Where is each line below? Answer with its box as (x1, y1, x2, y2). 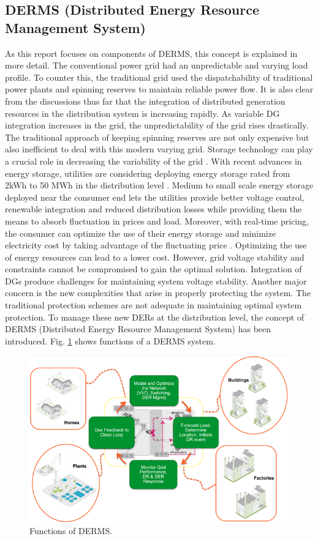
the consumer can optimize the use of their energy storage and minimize (5, 226, 276, 239)
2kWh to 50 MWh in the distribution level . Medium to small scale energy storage (5, 179, 314, 191)
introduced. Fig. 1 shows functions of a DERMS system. (5, 334, 216, 347)
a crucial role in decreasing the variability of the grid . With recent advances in (5, 154, 302, 167)
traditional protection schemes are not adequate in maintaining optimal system (5, 299, 302, 311)
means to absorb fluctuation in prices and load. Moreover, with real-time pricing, (5, 214, 309, 227)
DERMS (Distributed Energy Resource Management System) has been (5, 322, 271, 335)
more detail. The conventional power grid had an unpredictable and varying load (5, 59, 308, 72)
